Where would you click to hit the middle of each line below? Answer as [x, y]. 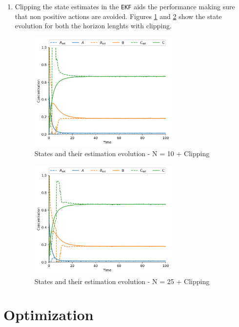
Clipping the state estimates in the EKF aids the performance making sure [125, 6]
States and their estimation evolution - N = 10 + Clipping [122, 153]
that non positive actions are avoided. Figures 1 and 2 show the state [118, 16]
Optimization [49, 315]
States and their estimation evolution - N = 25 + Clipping [122, 281]
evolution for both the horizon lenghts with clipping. [93, 26]
